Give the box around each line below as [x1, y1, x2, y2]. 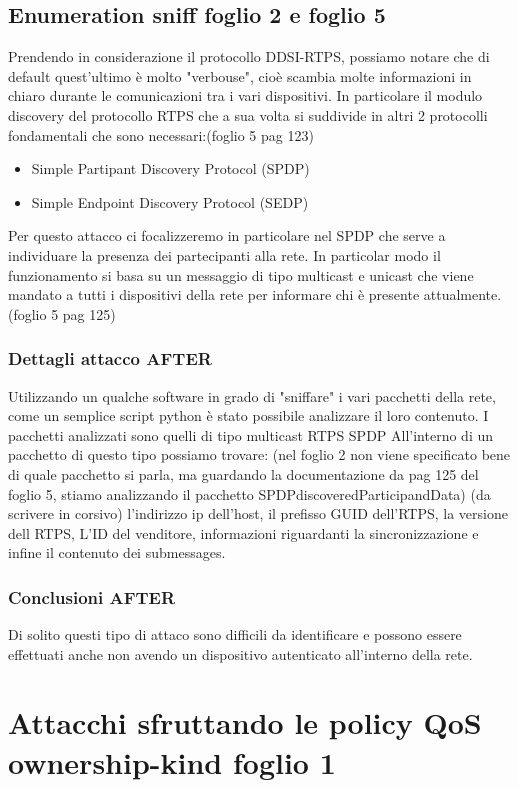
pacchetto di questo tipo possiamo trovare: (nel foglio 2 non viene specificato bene [8, 444, 511, 465]
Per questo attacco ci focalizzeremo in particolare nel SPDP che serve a [8, 225, 446, 246]
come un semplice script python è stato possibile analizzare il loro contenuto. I [8, 405, 489, 426]
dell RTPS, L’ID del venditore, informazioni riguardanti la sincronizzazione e [8, 522, 479, 543]
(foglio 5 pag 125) [8, 303, 116, 324]
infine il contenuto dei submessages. [8, 542, 226, 563]
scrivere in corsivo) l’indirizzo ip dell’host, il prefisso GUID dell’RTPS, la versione [8, 503, 508, 524]
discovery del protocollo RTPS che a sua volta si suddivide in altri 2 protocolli [8, 104, 488, 125]
